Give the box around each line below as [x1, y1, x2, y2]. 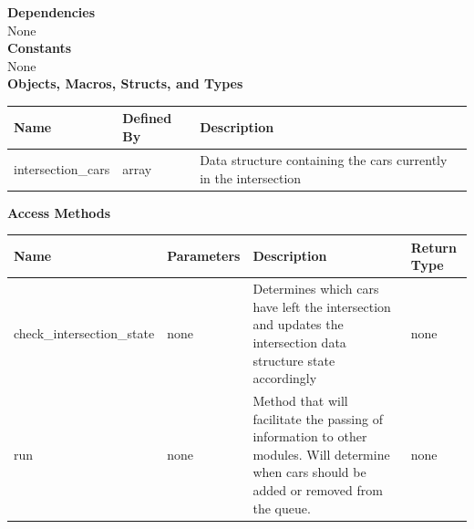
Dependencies [7, 3, 96, 21]
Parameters [167, 246, 241, 265]
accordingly [252, 368, 317, 388]
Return [410, 237, 457, 256]
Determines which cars [252, 279, 379, 298]
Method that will [252, 390, 348, 410]
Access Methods [7, 202, 111, 222]
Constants [7, 38, 72, 57]
